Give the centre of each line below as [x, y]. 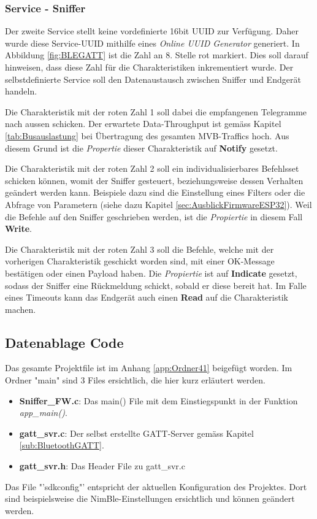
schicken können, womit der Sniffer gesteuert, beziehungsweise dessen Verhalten [154, 180]
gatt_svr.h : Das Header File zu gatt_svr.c [102, 466]
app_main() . [43, 413]
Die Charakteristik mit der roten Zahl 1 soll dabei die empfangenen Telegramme [156, 111]
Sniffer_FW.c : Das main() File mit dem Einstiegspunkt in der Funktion [158, 400]
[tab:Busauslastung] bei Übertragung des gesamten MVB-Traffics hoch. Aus [147, 135]
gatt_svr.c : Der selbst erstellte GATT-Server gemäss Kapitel [136, 433]
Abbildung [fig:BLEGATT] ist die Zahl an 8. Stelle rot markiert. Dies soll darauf [157, 55]
